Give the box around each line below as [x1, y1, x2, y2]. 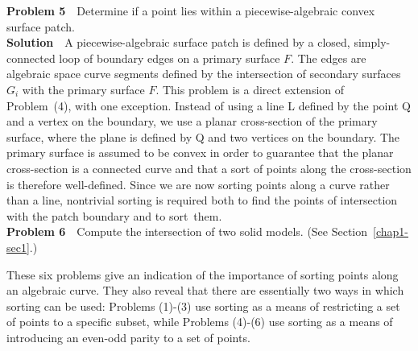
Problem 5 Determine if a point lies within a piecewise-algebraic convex [6, 2, 375, 19]
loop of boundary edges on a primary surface [59, 49, 280, 66]
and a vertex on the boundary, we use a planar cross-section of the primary [6, 113, 378, 130]
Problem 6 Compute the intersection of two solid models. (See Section [6, 223, 368, 240]
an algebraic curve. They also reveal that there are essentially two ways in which [6, 282, 404, 299]
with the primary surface [22, 81, 145, 97]
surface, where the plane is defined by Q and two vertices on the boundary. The [6, 128, 400, 145]
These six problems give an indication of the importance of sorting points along [6, 266, 399, 283]
